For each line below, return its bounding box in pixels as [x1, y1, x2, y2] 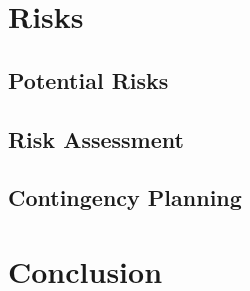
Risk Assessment [8, 123, 184, 154]
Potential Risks [8, 64, 169, 95]
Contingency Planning [8, 182, 242, 213]
